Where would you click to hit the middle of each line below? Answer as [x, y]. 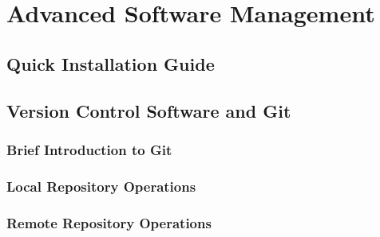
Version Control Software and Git [149, 110]
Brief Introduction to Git [89, 149]
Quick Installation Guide [111, 63]
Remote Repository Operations [109, 222]
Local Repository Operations [101, 186]
